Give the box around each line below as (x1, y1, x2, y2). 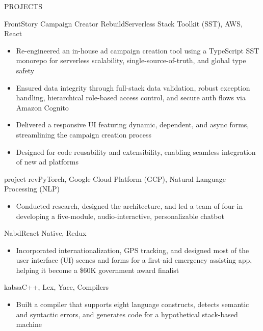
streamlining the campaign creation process (16, 129, 151, 140)
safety (16, 65, 35, 75)
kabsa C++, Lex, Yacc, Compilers (4, 282, 109, 292)
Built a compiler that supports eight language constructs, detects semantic (16, 299, 249, 310)
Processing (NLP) (4, 183, 60, 194)
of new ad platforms (16, 156, 79, 167)
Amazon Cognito (16, 102, 69, 113)
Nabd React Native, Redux (4, 228, 87, 238)
